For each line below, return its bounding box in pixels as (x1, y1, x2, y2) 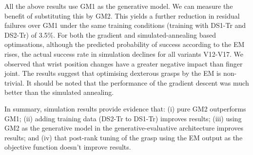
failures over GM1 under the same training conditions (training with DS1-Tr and (4, 20, 246, 30)
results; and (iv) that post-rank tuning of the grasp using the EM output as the (4, 132, 243, 142)
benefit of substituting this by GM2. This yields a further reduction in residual (4, 10, 240, 21)
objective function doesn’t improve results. (4, 142, 131, 152)
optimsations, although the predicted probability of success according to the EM (4, 39, 245, 49)
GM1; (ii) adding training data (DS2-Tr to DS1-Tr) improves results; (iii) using (4, 113, 242, 123)
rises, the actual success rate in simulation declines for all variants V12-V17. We (4, 48, 243, 59)
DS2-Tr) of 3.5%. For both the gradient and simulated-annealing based (4, 29, 216, 40)
